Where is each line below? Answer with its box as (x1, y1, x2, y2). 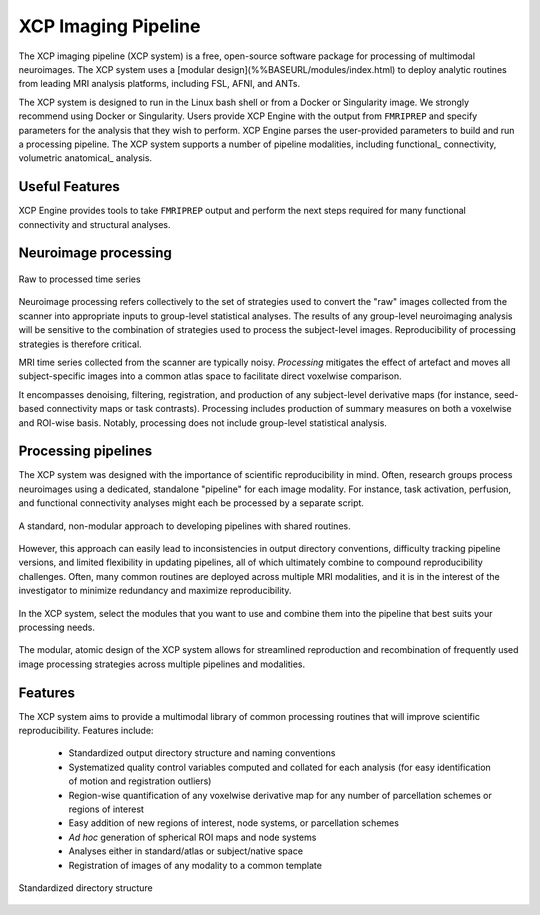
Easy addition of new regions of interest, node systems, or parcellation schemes (68, 817, 400, 829)
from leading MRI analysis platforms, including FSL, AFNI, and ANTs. (18, 78, 300, 90)
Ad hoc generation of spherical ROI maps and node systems (68, 831, 317, 843)
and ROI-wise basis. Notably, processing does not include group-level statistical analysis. (18, 416, 387, 429)
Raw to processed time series (18, 273, 141, 285)
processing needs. (18, 621, 95, 633)
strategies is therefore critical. (18, 338, 142, 350)
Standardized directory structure (18, 881, 154, 894)
